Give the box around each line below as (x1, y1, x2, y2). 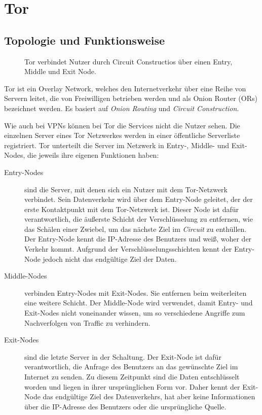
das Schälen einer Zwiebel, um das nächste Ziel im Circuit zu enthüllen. (24, 223, 247, 234)
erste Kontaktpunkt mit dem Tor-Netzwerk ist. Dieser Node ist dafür (24, 203, 239, 214)
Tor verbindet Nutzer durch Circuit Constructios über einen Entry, (24, 56, 233, 66)
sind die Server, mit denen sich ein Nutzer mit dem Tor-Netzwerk (24, 184, 228, 194)
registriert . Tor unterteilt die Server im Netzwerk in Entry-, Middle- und (4, 140, 229, 150)
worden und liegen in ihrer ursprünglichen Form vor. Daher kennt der (24, 381, 240, 392)
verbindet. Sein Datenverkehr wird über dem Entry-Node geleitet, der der (24, 194, 253, 204)
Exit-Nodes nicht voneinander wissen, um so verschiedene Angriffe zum (24, 307, 245, 318)
